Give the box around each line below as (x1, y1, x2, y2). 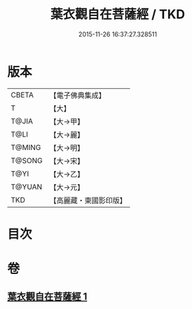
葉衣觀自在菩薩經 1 (7, 291, 88, 303)
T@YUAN (11, 181, 43, 191)
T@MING (11, 142, 41, 152)
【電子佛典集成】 (49, 90, 107, 100)
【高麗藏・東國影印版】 (49, 195, 128, 205)
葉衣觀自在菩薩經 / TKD (50, 6, 186, 22)
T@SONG (11, 156, 43, 165)
